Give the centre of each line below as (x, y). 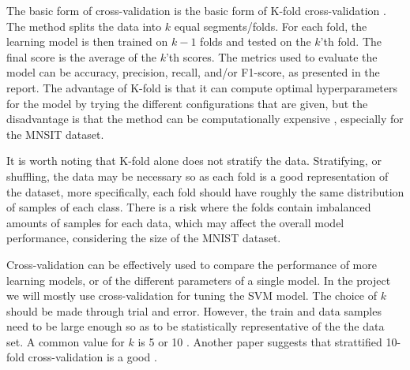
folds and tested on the (256, 41)
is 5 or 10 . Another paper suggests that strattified (260, 341)
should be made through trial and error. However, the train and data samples (194, 310)
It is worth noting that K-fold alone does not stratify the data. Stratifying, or (194, 161)
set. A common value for (66, 341)
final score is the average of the (81, 56)
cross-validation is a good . (92, 357)
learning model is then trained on (87, 41)
